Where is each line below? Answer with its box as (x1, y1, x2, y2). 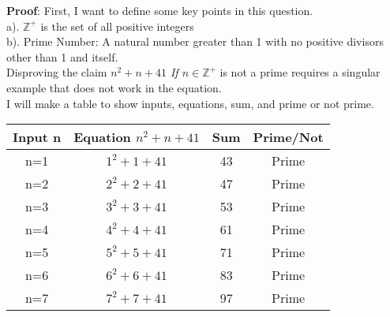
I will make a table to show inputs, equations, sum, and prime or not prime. (6, 95, 374, 111)
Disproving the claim (6, 64, 107, 80)
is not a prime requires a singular (219, 64, 381, 80)
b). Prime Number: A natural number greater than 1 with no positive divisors (6, 33, 384, 50)
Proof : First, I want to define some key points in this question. (6, 2, 313, 18)
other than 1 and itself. (6, 48, 118, 65)
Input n (13, 128, 62, 147)
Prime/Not (253, 128, 324, 147)
